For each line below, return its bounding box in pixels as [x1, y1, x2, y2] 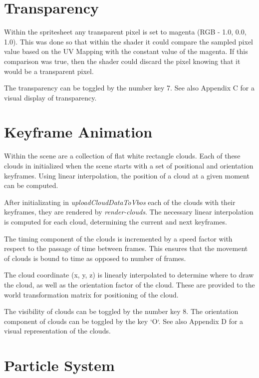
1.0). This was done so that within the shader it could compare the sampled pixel [4, 36, 253, 46]
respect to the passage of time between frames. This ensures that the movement [4, 243, 248, 253]
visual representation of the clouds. [4, 325, 111, 336]
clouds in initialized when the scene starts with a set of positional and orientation [4, 160, 254, 170]
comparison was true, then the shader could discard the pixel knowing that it [4, 55, 241, 66]
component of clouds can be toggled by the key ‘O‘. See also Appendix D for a [4, 315, 244, 326]
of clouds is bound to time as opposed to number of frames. [4, 252, 186, 263]
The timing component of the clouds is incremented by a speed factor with [4, 233, 233, 243]
